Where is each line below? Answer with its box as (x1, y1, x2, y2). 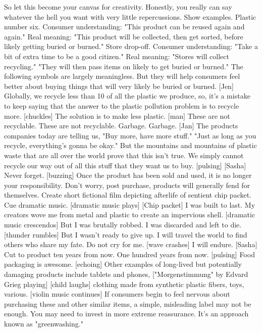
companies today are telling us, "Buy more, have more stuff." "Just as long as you (4, 130, 256, 140)
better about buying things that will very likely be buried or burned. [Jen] (4, 80, 234, 91)
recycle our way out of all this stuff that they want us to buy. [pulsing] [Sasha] (4, 160, 246, 170)
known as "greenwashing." (4, 318, 83, 328)
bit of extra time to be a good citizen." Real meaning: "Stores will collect (4, 51, 229, 61)
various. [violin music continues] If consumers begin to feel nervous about (4, 289, 230, 299)
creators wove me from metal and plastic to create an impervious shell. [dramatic (4, 209, 255, 220)
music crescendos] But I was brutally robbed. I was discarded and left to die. (4, 219, 242, 230)
